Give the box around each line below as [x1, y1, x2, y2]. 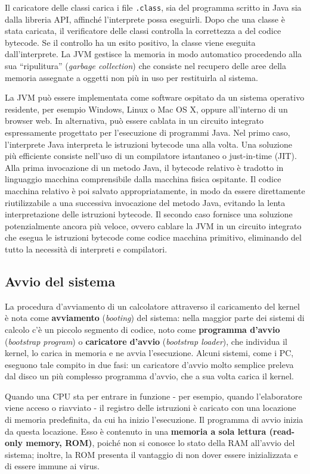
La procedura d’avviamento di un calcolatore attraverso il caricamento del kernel [5, 300, 300, 312]
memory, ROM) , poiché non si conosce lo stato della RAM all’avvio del [26, 436, 295, 449]
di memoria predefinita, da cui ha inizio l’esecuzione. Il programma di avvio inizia [5, 413, 303, 426]
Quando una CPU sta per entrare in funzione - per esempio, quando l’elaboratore [5, 389, 302, 402]
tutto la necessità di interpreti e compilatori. [5, 242, 168, 255]
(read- [269, 425, 295, 437]
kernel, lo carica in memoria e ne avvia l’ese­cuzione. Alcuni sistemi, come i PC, [5, 347, 294, 359]
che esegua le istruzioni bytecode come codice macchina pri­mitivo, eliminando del [5, 231, 302, 244]
